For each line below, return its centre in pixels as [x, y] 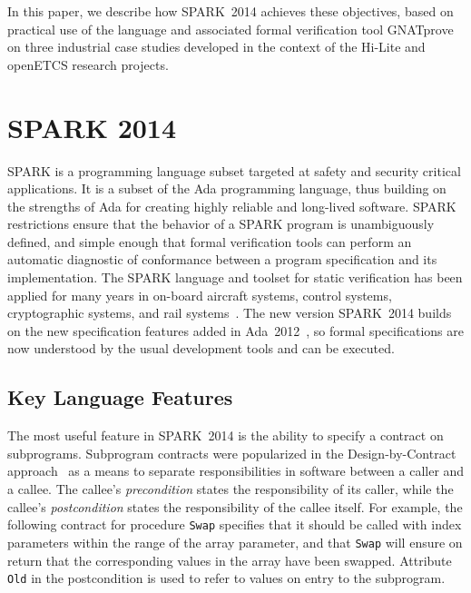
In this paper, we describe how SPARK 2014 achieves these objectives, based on [231, 11]
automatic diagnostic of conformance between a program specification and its [222, 259]
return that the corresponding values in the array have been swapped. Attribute [230, 560]
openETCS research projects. [88, 64]
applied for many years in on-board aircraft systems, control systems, [200, 295]
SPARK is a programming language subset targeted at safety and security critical [234, 170]
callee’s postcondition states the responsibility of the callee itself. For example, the [235, 506]
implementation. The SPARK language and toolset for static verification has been [235, 277]
